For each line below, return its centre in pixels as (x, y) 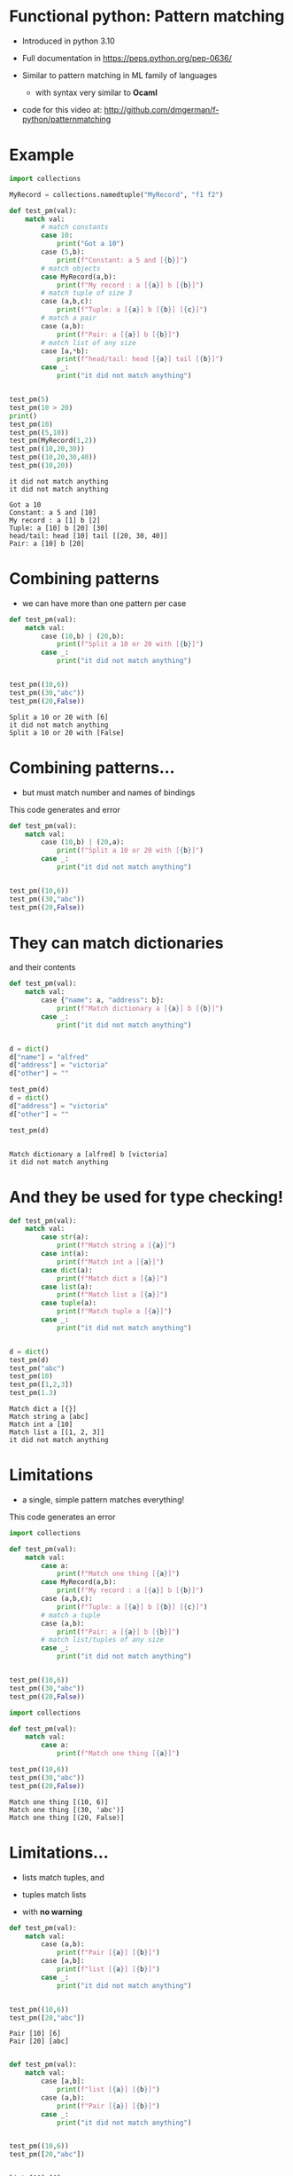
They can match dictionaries (116, 943)
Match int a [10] (41, 1424)
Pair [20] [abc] (39, 2042)
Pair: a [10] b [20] (47, 543)
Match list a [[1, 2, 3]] (57, 1432)
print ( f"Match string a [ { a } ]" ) (116, 1246)
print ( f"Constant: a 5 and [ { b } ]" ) (122, 260)
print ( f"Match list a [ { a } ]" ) (112, 1295)
